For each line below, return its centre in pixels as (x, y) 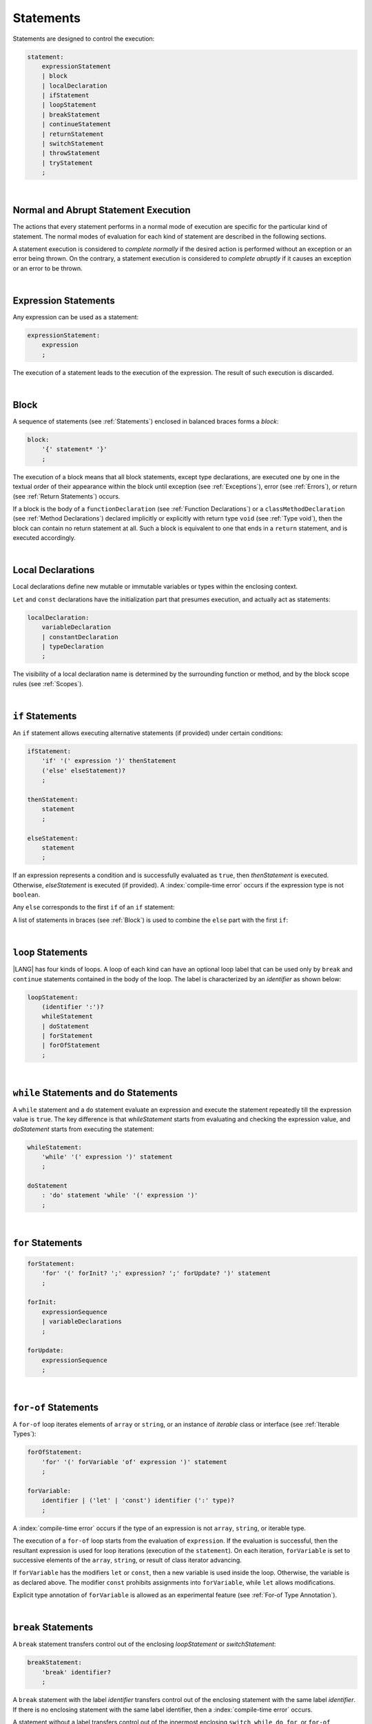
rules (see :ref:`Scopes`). (48, 683)
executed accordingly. (44, 538)
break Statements (53, 1627)
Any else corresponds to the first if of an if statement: (94, 908)
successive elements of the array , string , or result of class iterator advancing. (127, 1560)
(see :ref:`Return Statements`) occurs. (66, 496)
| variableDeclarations (82, 1322)
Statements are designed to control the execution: (84, 39)
